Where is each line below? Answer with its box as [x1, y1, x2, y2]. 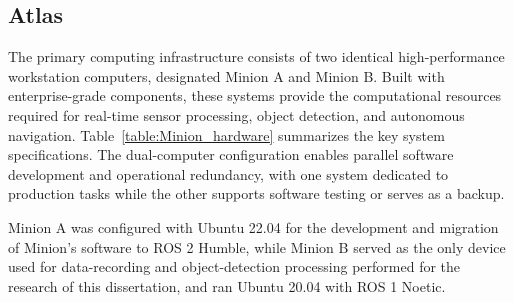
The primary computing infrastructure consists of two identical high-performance [8, 46, 505, 67]
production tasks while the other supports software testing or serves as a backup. [8, 183, 505, 204]
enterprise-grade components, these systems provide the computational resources [8, 85, 502, 106]
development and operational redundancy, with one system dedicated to [8, 163, 449, 184]
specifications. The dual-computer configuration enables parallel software [8, 144, 454, 165]
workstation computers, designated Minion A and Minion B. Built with [8, 65, 445, 86]
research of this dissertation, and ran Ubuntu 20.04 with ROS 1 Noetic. [8, 275, 446, 296]
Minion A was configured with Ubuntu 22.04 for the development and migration [8, 216, 499, 237]
